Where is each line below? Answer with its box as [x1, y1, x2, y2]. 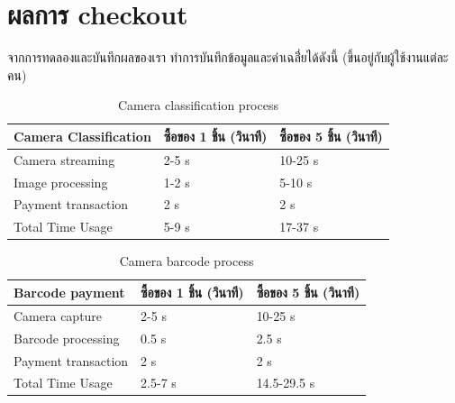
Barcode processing [14, 328, 120, 347]
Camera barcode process [119, 252, 254, 270]
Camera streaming [14, 150, 115, 169]
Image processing [14, 172, 108, 191]
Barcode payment [14, 282, 125, 301]
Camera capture [14, 306, 103, 325]
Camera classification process [117, 96, 278, 114]
